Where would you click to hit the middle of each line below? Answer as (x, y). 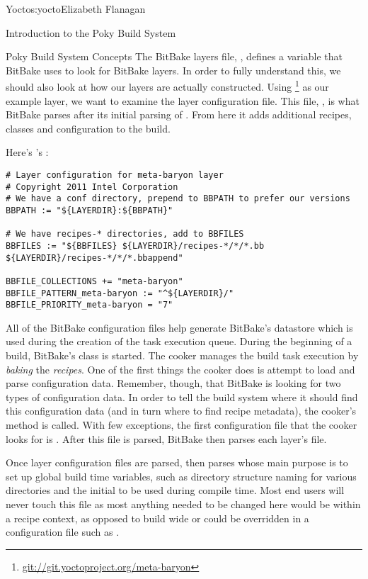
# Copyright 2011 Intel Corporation (92, 187)
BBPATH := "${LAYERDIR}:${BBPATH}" (90, 210)
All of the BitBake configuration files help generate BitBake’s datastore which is (179, 327)
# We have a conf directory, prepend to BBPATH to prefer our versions (178, 199)
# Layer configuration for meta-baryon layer (115, 175)
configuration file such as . (63, 532)
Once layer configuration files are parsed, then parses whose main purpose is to (177, 462)
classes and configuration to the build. (88, 128)
